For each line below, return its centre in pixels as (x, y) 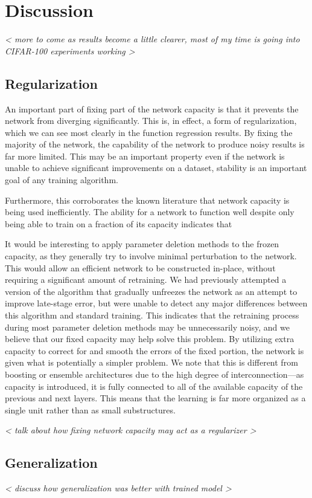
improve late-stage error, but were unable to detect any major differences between (156, 303)
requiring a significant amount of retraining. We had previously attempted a (146, 280)
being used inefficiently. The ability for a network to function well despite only (150, 212)
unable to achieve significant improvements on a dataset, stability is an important (156, 168)
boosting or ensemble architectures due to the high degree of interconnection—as (154, 374)
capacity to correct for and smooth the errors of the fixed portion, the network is (154, 350)
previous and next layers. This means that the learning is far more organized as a (155, 398)
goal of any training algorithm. (62, 180)
